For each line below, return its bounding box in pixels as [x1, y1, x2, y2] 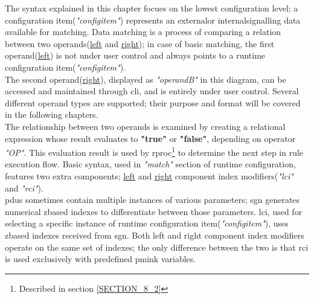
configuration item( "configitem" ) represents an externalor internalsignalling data [5, 13, 301, 26]
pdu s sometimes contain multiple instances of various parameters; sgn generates [5, 193, 300, 206]
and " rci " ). [5, 181, 43, 194]
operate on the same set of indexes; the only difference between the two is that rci [5, 240, 309, 253]
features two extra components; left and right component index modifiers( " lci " [5, 169, 293, 182]
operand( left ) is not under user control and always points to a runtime [5, 49, 266, 62]
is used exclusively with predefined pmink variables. [5, 252, 196, 265]
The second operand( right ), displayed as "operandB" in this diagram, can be [5, 72, 286, 85]
